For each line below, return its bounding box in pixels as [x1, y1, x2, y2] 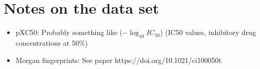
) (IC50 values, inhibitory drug [160, 27, 256, 38]
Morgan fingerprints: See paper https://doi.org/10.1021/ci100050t [15, 54, 222, 65]
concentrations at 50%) [15, 37, 88, 48]
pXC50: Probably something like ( [15, 27, 122, 38]
